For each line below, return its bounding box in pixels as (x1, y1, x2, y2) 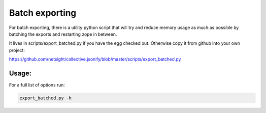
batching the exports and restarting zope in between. (9, 31, 117, 37)
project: (9, 47, 25, 53)
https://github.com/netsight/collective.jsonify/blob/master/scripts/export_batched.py (9, 56, 181, 62)
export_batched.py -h (19, 95, 72, 101)
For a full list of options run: (9, 82, 65, 88)
